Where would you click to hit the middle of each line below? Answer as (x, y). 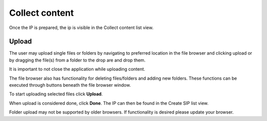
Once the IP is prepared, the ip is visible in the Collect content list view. (81, 28)
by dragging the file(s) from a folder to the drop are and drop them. (77, 60)
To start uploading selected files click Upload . (56, 94)
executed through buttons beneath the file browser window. (70, 85)
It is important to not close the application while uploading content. (77, 69)
